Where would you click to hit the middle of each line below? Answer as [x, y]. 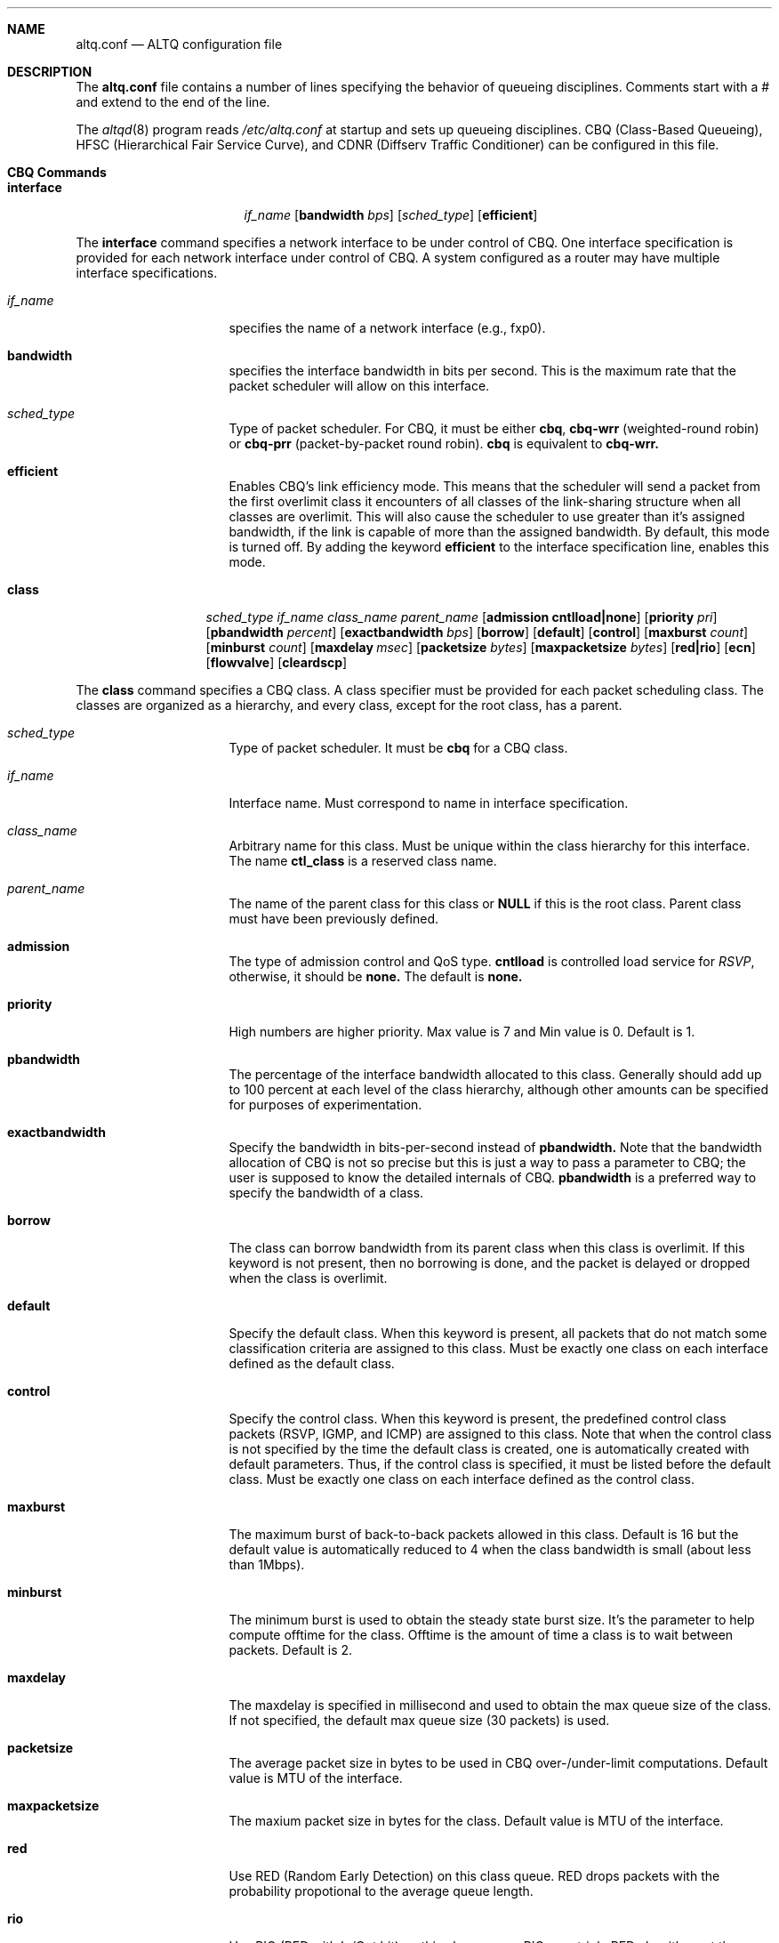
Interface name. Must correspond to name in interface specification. [429, 803]
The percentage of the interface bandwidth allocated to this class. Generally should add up [495, 1074]
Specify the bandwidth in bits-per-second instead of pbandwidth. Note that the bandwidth [495, 1147]
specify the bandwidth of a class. [326, 1193]
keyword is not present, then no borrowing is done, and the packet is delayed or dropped [490, 1263]
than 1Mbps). [267, 1564]
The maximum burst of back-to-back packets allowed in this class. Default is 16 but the [484, 1534]
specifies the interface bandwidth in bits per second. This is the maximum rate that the [483, 371]
